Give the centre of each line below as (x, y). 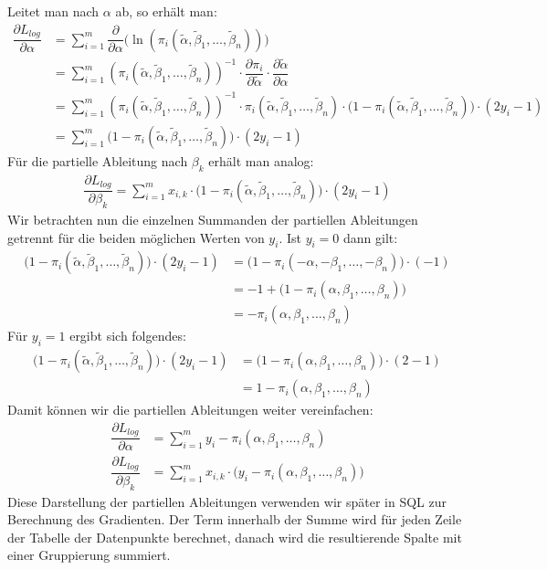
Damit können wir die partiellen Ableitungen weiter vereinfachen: (190, 410)
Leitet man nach (53, 11)
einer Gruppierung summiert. (89, 555)
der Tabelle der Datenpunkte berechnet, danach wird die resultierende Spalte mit (235, 537)
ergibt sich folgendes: (128, 336)
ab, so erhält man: (166, 11)
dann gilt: (371, 237)
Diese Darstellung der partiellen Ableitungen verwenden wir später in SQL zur (227, 501)
